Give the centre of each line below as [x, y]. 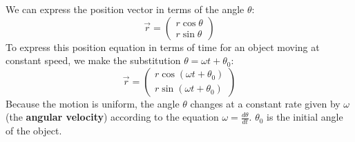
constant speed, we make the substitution [93, 60]
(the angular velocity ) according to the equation [112, 117]
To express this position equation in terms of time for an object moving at [163, 47]
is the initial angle [305, 117]
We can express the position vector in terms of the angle [125, 9]
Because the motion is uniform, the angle [93, 103]
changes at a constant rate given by [265, 103]
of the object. [34, 131]
